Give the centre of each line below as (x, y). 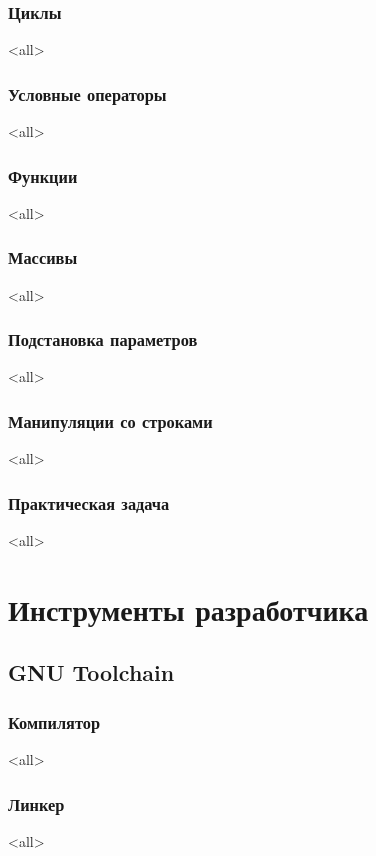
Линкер (36, 803)
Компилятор (54, 721)
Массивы (43, 257)
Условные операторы (87, 93)
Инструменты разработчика (188, 608)
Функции (43, 175)
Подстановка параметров (103, 339)
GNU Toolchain (91, 672)
